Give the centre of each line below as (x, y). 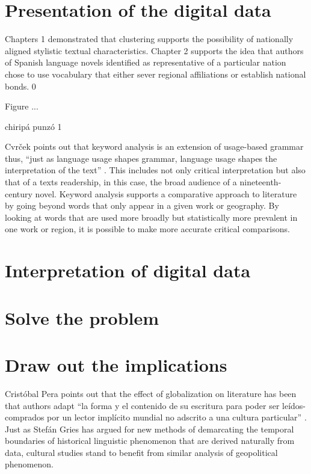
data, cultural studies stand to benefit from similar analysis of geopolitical (141, 452)
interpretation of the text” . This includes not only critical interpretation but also (155, 170)
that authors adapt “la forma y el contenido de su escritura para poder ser (142, 405)
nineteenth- (260, 182)
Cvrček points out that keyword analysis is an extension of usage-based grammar (154, 146)
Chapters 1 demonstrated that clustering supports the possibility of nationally (149, 39)
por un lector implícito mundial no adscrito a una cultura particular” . (177, 417)
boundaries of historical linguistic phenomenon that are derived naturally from (150, 441)
